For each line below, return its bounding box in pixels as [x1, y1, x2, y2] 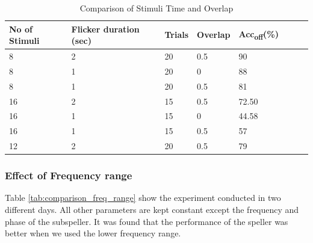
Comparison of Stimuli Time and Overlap [79, 2, 234, 14]
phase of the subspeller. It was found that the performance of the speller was [5, 215, 288, 227]
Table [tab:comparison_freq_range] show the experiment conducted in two [5, 191, 281, 204]
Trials [164, 28, 189, 41]
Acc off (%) [238, 28, 279, 42]
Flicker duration [71, 22, 140, 35]
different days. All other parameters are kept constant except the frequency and [5, 203, 299, 215]
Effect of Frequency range [5, 168, 132, 183]
